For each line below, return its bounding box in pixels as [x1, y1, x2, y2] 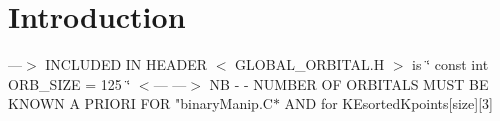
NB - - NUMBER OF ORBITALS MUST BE [209, 73, 489, 94]
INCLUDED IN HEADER [45, 54, 208, 75]
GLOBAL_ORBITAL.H [235, 54, 385, 75]
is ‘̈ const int [412, 54, 489, 75]
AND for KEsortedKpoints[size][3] [284, 93, 493, 114]
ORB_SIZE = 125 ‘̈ [8, 73, 131, 94]
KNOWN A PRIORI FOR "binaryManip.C [8, 93, 273, 114]
